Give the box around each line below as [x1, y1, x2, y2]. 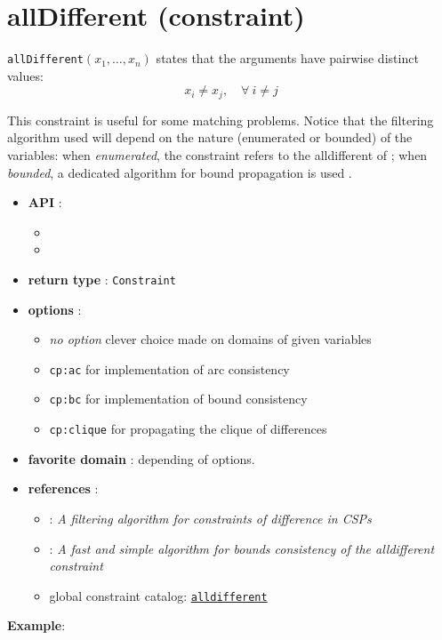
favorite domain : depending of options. [28, 449, 255, 468]
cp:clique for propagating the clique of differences [49, 420, 327, 438]
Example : [7, 616, 66, 635]
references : [28, 479, 99, 498]
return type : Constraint [28, 269, 176, 288]
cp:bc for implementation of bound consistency [49, 389, 308, 408]
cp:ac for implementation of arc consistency [49, 359, 290, 378]
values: [7, 66, 44, 84]
